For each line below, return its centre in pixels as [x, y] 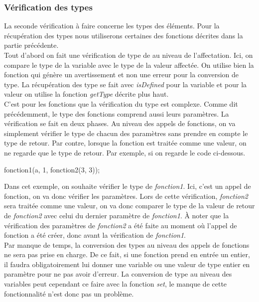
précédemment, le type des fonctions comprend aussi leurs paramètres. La [117, 113]
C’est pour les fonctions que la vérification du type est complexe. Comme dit [121, 103]
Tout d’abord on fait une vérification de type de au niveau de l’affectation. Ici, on [129, 55]
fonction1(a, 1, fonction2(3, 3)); [52, 169]
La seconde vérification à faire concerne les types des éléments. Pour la [112, 26]
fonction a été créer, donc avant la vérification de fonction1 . [95, 235]
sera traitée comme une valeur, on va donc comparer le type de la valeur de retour [129, 206]
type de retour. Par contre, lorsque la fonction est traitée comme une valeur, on [125, 143]
